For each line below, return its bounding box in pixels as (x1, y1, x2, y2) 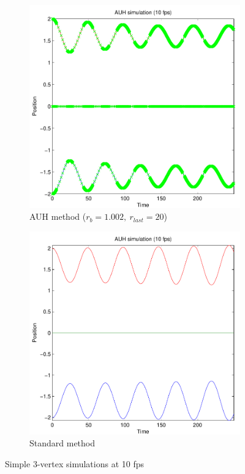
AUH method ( (29, 210, 86, 223)
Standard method (29, 437, 96, 449)
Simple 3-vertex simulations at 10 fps (5, 457, 144, 470)
